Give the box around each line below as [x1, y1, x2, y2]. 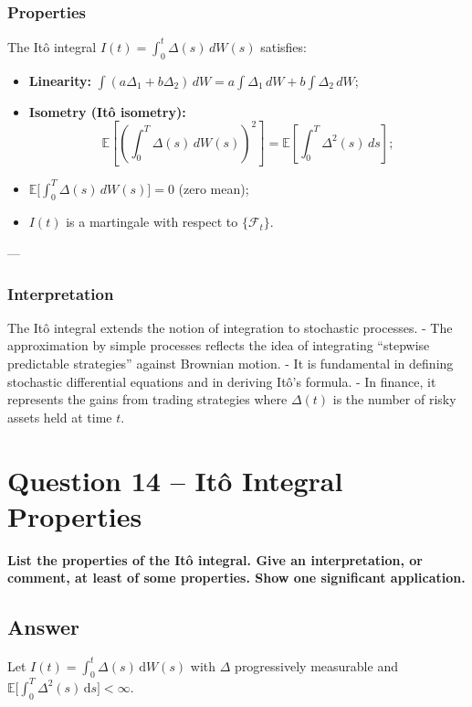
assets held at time [7, 407, 112, 426]
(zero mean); [178, 178, 249, 198]
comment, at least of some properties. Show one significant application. [7, 568, 466, 587]
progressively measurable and [235, 656, 398, 675]
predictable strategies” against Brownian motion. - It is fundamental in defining [7, 354, 454, 372]
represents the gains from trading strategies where [7, 390, 288, 409]
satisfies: [260, 37, 307, 56]
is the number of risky [332, 390, 456, 409]
